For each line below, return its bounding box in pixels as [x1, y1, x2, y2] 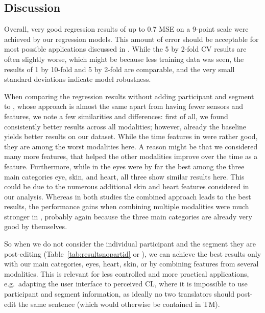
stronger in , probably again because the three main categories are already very [4, 211, 252, 221]
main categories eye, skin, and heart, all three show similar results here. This [4, 171, 245, 182]
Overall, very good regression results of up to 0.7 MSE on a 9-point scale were [4, 24, 249, 34]
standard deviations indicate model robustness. [4, 74, 151, 84]
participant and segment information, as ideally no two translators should [4, 288, 234, 299]
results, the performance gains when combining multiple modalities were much [4, 201, 249, 212]
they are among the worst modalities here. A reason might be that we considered [4, 141, 258, 151]
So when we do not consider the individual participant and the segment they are [4, 238, 256, 249]
